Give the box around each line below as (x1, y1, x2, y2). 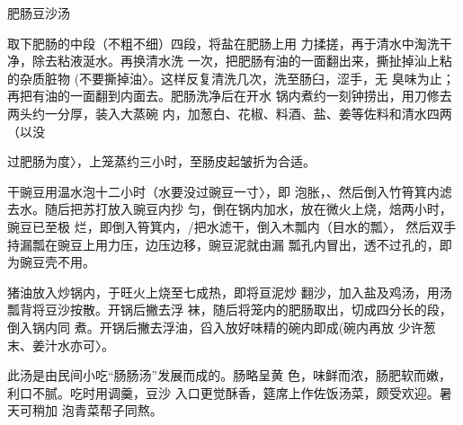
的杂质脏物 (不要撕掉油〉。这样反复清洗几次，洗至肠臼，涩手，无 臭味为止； (7, 68, 455, 87)
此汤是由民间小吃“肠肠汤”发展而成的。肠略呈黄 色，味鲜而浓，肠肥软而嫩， (7, 366, 451, 385)
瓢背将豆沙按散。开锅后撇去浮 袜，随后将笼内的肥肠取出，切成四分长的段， (7, 300, 452, 319)
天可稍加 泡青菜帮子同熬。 (7, 401, 163, 420)
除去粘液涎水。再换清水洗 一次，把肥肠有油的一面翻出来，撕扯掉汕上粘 (31, 51, 452, 70)
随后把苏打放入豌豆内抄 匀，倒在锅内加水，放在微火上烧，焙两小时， (44, 199, 452, 218)
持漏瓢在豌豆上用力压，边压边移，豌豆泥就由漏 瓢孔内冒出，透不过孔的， (7, 235, 440, 253)
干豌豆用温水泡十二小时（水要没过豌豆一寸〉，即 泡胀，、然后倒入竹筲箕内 (7, 182, 440, 200)
